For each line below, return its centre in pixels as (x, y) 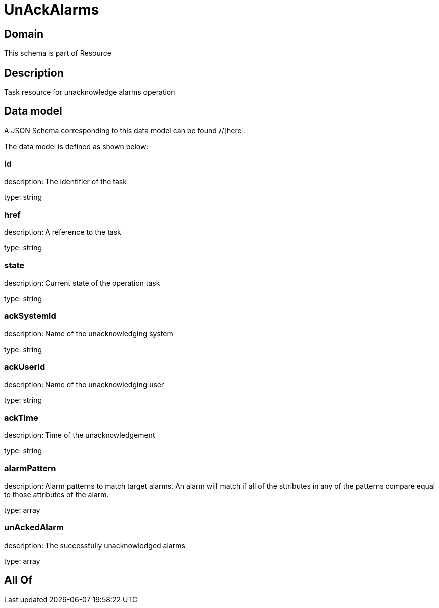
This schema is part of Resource (58, 53)
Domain (24, 34)
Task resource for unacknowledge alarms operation (90, 92)
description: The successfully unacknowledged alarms (95, 545)
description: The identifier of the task (65, 181)
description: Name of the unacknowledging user (84, 384)
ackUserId (25, 367)
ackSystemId (30, 316)
